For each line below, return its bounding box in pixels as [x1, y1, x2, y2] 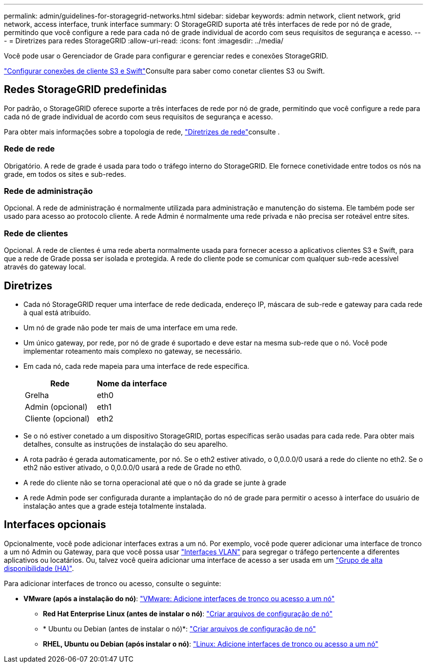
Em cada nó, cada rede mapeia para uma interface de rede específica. [23, 362, 250, 370]
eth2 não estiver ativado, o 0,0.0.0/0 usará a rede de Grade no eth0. [23, 463, 242, 472]
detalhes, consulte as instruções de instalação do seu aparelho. [23, 439, 228, 448]
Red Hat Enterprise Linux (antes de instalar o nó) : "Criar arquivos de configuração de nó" [43, 609, 333, 618]
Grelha [25, 390, 49, 400]
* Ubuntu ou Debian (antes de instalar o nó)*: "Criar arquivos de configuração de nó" [43, 624, 316, 633]
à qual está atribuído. [23, 308, 91, 317]
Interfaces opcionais [4, 518, 106, 531]
